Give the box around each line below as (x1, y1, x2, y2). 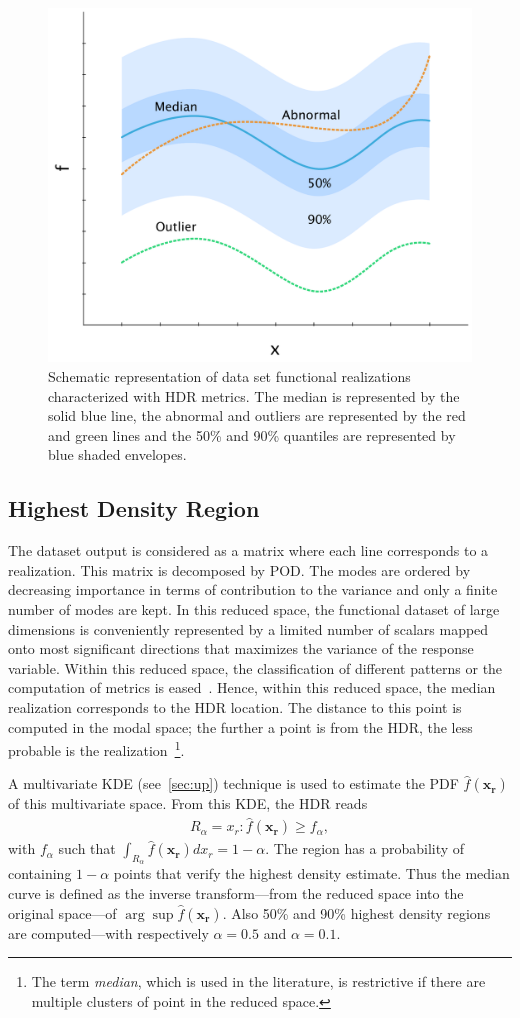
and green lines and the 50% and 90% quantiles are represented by (48, 424, 456, 445)
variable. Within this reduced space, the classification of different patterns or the (8, 657, 503, 678)
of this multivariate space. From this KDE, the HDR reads (8, 793, 368, 814)
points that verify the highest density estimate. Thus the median (113, 863, 510, 884)
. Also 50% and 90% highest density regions (222, 902, 491, 923)
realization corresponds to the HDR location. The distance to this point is (8, 696, 462, 717)
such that (58, 838, 116, 859)
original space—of (8, 902, 117, 923)
